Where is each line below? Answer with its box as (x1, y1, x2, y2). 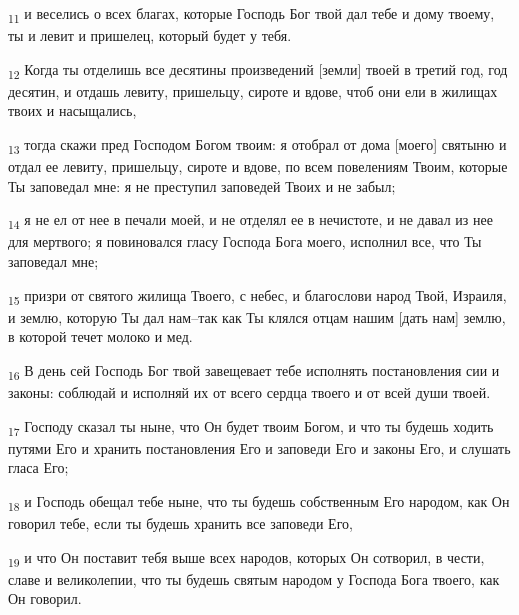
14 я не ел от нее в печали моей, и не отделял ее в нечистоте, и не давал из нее (8, 209, 493, 233)
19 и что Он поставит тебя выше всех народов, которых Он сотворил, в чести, (8, 546, 485, 570)
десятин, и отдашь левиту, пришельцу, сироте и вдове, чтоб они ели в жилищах (8, 80, 498, 101)
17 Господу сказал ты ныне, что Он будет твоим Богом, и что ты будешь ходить (8, 415, 494, 439)
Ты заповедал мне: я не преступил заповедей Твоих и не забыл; (8, 175, 396, 196)
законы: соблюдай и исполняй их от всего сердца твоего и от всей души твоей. (8, 382, 491, 403)
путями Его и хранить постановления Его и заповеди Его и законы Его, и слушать (8, 437, 511, 458)
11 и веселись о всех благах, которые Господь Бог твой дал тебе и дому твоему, (8, 3, 495, 26)
